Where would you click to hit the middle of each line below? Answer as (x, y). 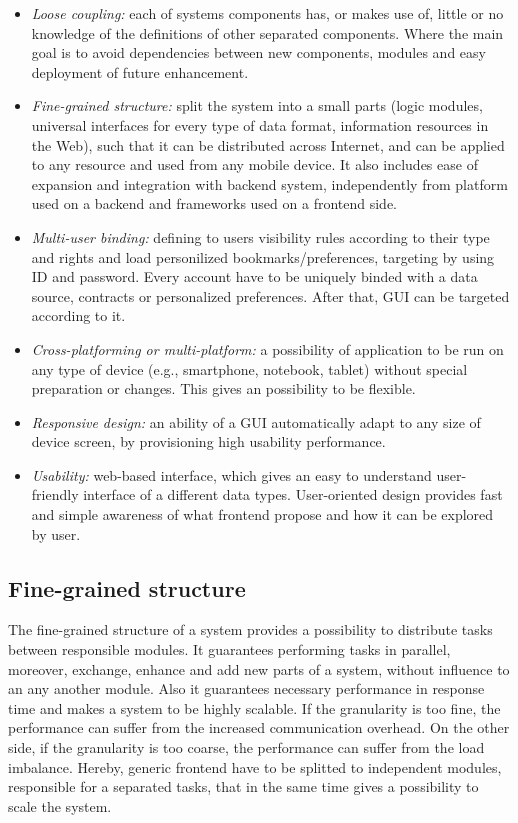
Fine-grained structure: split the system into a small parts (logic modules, (257, 105)
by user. (56, 533)
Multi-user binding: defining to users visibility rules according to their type (260, 236)
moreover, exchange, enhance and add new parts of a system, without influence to (259, 668)
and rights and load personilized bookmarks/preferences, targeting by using (263, 256)
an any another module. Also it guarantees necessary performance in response (246, 688)
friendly (55, 494)
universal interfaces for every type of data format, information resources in (260, 124)
